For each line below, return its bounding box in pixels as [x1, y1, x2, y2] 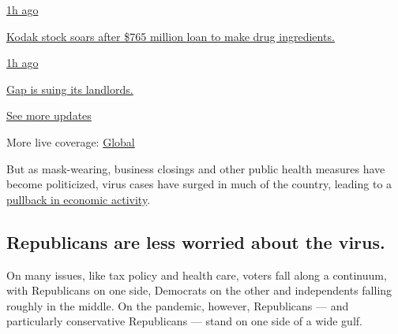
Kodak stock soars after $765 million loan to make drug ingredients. [6, 28, 335, 44]
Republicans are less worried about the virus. [6, 229, 385, 254]
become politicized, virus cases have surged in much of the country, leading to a [6, 176, 392, 192]
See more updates [6, 107, 92, 124]
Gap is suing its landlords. [6, 80, 133, 97]
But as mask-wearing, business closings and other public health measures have [6, 160, 385, 176]
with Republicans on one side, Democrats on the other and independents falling [6, 282, 392, 299]
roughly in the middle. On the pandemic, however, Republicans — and [6, 297, 349, 314]
